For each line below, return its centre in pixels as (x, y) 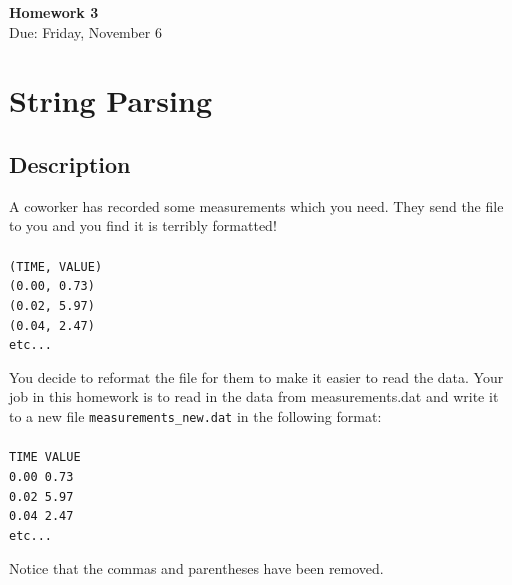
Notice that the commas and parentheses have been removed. (196, 567)
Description (70, 163)
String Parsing (111, 100)
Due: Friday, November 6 (85, 31)
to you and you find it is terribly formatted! (143, 225)
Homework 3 (54, 12)
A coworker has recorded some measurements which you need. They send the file (256, 205)
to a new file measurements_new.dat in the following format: (195, 416)
